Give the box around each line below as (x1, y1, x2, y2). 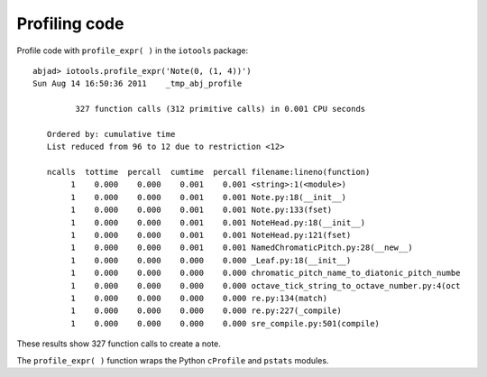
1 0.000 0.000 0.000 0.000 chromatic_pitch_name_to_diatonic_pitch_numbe (70, 268, 461, 279)
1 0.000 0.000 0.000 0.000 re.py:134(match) (70, 293, 328, 303)
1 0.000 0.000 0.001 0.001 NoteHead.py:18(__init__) (70, 217, 366, 227)
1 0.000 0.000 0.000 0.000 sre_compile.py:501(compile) (70, 318, 381, 328)
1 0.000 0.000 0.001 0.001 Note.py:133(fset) (70, 205, 333, 216)
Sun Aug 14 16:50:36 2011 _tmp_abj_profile (32, 78, 243, 89)
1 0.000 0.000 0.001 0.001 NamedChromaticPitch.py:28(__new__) (70, 243, 414, 253)
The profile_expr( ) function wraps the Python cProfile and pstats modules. (16, 354, 329, 365)
